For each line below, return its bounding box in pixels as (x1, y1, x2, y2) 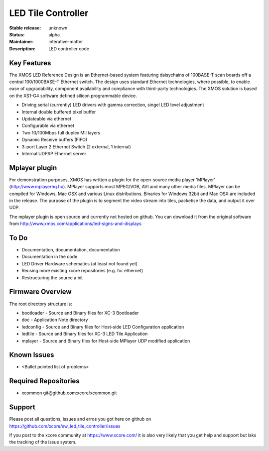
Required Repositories (9, 377, 80, 385)
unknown (48, 25, 68, 31)
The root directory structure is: (9, 301, 72, 307)
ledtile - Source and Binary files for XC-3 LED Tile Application (21, 331, 148, 337)
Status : (9, 31, 25, 37)
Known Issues (9, 351, 54, 359)
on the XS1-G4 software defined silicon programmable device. (9, 93, 137, 99)
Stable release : (9, 25, 41, 31)
